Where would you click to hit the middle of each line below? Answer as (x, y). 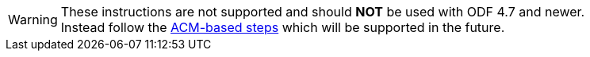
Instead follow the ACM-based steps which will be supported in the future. (283, 27)
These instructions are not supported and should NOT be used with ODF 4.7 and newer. (323, 12)
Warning (33, 20)
